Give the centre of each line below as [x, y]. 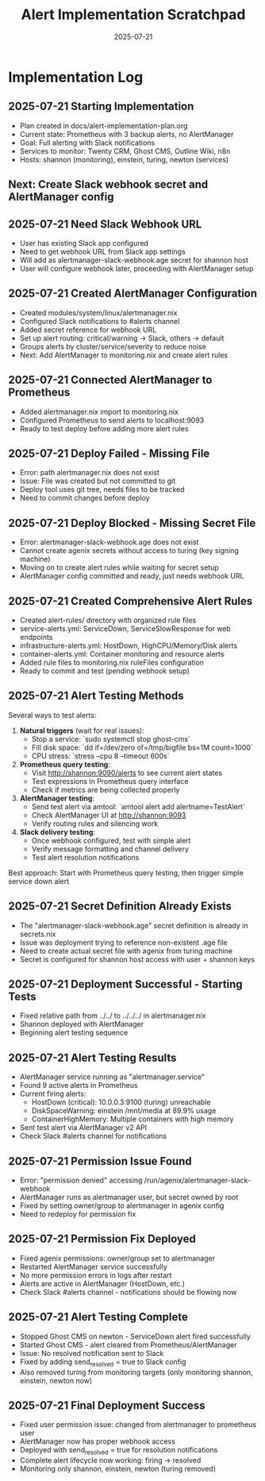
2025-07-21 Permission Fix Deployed [102, 1239]
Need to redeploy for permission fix [78, 1214]
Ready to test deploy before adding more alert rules [104, 428]
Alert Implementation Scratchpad [133, 15]
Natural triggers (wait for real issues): [82, 731]
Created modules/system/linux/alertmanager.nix [98, 313]
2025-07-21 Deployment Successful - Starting [126, 984]
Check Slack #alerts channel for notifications [93, 1136]
